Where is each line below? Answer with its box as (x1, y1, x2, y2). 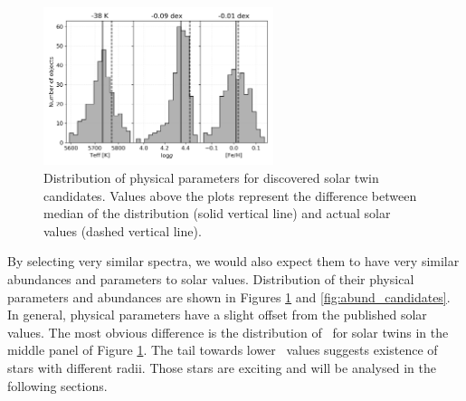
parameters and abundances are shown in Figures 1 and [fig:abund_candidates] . (7, 287, 451, 306)
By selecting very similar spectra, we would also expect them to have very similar (7, 252, 460, 271)
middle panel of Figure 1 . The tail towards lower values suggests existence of (7, 340, 438, 359)
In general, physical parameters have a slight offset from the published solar (7, 305, 427, 324)
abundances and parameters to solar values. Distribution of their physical (7, 269, 414, 288)
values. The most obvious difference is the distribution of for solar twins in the (7, 322, 449, 341)
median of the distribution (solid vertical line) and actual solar (43, 204, 391, 223)
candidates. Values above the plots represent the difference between (43, 186, 417, 205)
